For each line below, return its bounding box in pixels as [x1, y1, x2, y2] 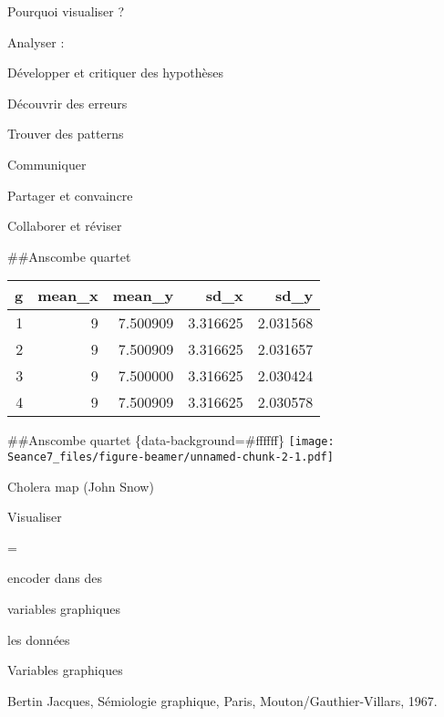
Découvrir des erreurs [7, 93, 128, 112]
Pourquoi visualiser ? [7, 2, 125, 20]
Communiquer [7, 154, 87, 173]
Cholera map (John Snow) [7, 476, 154, 495]
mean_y [112, 285, 174, 307]
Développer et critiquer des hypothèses [7, 63, 223, 82]
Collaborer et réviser [7, 216, 122, 235]
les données [7, 629, 70, 649]
